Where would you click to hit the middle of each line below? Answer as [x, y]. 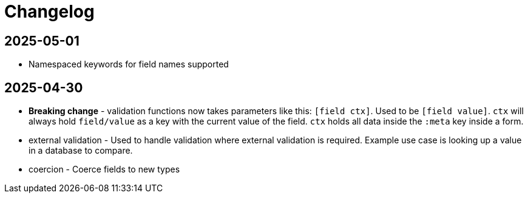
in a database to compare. [81, 151]
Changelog [49, 12]
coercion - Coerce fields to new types [104, 169]
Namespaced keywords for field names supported [129, 64]
